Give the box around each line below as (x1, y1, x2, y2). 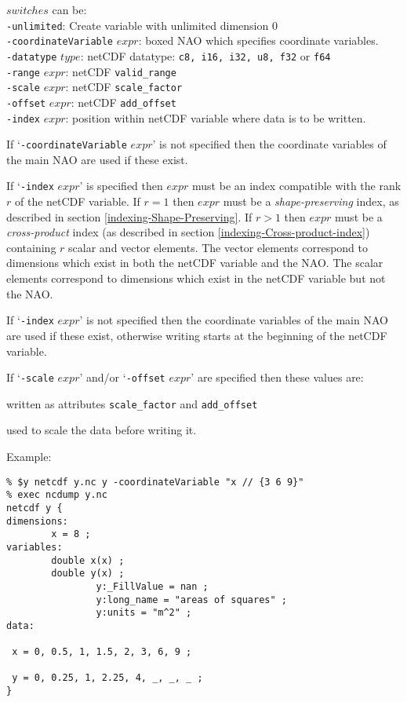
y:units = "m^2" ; (96, 607, 192, 619)
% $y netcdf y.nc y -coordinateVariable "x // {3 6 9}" (6, 476, 304, 488)
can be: (52, 2, 87, 17)
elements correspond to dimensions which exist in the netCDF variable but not (6, 270, 386, 287)
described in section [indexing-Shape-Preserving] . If (6, 208, 253, 225)
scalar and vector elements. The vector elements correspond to (68, 239, 369, 255)
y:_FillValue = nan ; (96, 580, 209, 592)
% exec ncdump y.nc (6, 489, 107, 501)
